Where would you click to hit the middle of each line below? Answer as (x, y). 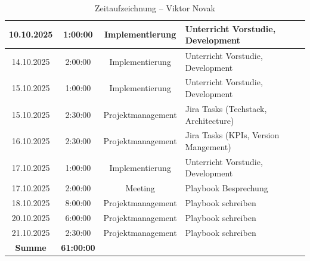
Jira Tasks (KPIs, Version (232, 135)
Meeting (140, 188)
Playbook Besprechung (227, 188)
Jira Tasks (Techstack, (226, 108)
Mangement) (208, 146)
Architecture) (210, 120)
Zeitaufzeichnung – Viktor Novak (155, 8)
